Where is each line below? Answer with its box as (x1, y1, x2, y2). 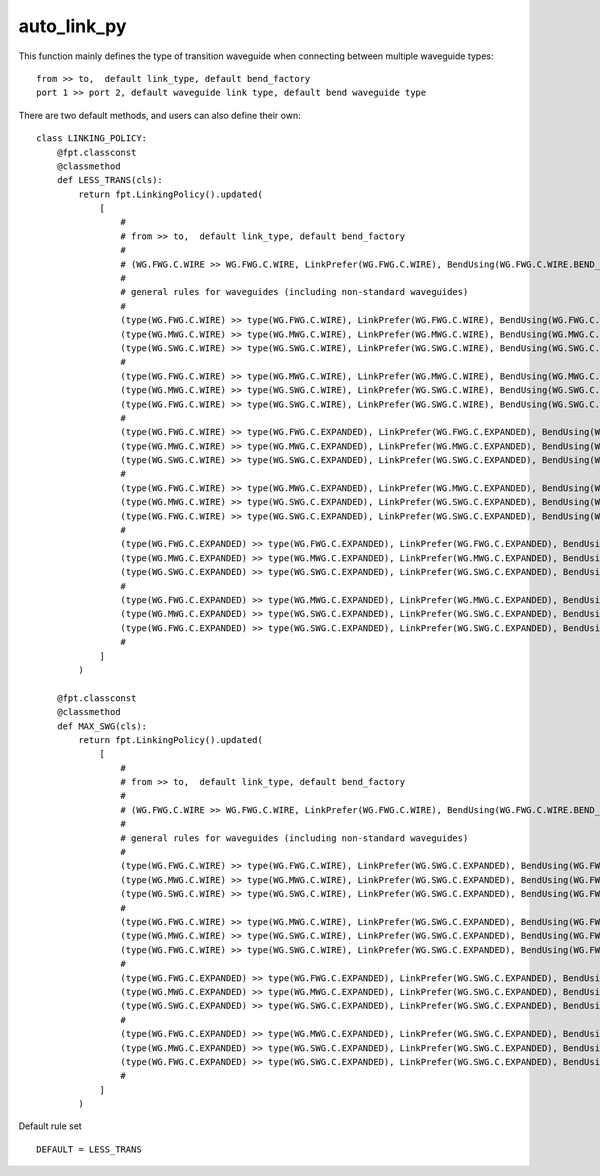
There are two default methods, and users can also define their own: (18, 109, 301, 121)
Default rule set (18, 1120, 82, 1132)
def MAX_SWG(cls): (56, 720, 148, 732)
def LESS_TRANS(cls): (56, 175, 164, 186)
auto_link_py (18, 15, 127, 37)
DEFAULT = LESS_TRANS (36, 1143, 142, 1155)
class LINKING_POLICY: (36, 133, 148, 144)
